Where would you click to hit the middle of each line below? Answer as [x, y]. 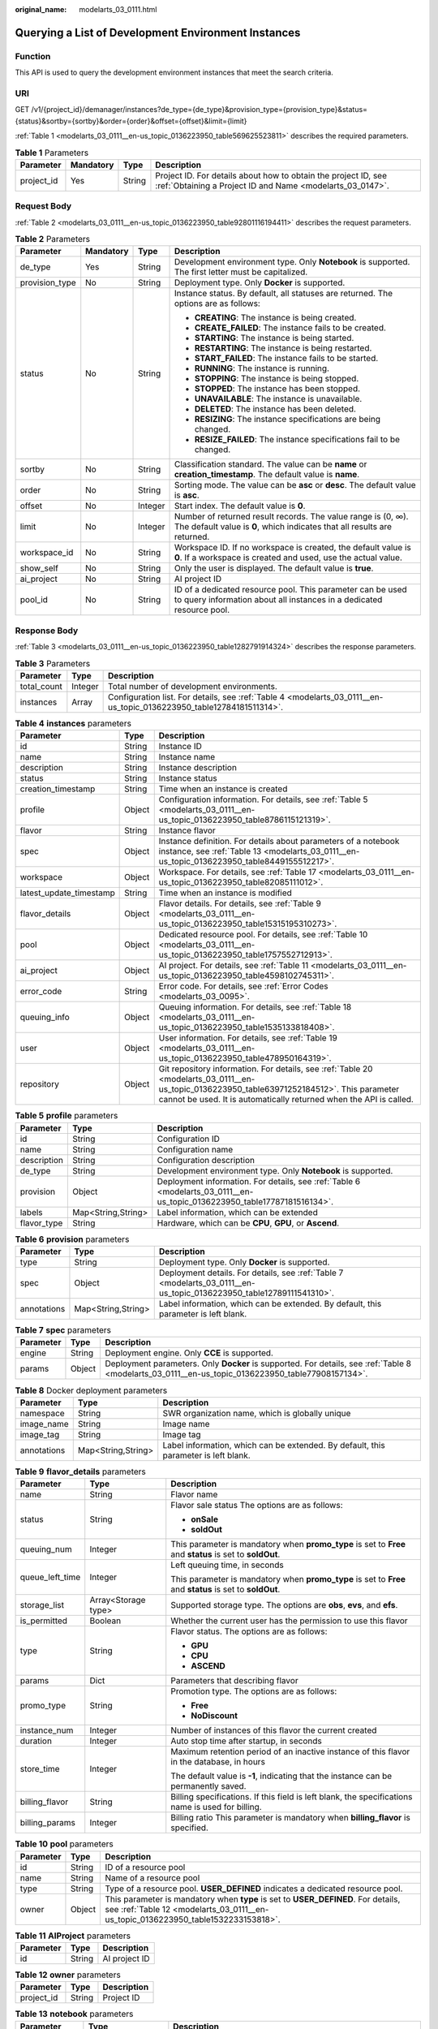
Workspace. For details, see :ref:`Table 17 [237, 872]
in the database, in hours [218, 1762]
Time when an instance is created [223, 789]
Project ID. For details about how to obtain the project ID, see [271, 175]
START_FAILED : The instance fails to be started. [286, 359]
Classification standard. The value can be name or [271, 464]
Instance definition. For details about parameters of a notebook [279, 842]
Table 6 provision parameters [72, 1239]
